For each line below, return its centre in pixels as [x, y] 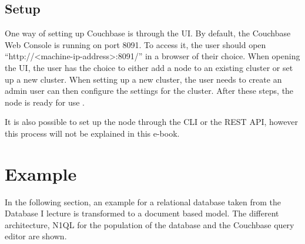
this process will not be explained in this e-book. [92, 133]
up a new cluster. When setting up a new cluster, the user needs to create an [143, 79]
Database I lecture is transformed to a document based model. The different [142, 213]
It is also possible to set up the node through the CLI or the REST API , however [152, 122]
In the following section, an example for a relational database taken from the [143, 201]
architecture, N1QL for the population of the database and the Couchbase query [150, 224]
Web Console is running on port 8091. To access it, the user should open [135, 44]
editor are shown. [36, 236]
